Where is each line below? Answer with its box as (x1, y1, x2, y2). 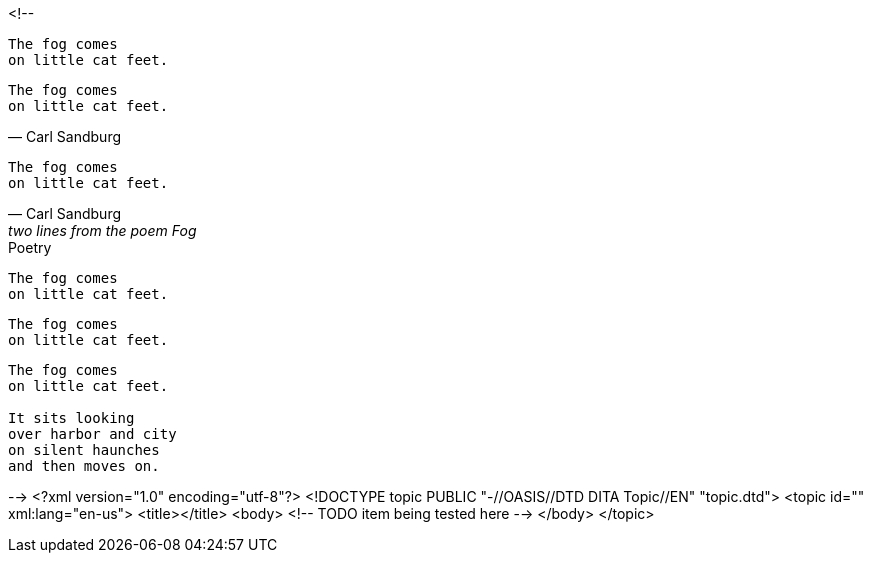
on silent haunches (8, 442, 160, 458)
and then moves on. (8, 458, 160, 474)
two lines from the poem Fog (8, 222, 197, 239)
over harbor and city (8, 426, 177, 442)
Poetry (8, 239, 52, 256)
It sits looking (8, 410, 135, 426)
